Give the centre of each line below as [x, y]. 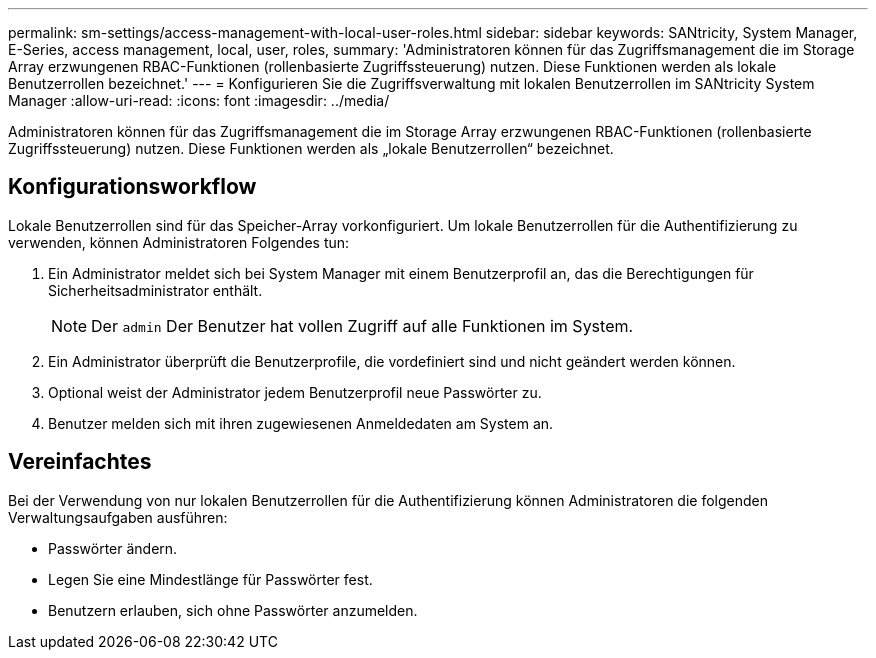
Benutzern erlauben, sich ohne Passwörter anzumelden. [233, 610]
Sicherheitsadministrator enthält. [155, 290]
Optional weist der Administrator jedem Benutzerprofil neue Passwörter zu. [295, 392]
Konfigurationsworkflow [132, 187]
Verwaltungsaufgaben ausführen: [118, 517]
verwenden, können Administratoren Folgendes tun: [179, 242]
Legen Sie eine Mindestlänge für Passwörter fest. [210, 579]
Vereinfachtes [80, 462]
